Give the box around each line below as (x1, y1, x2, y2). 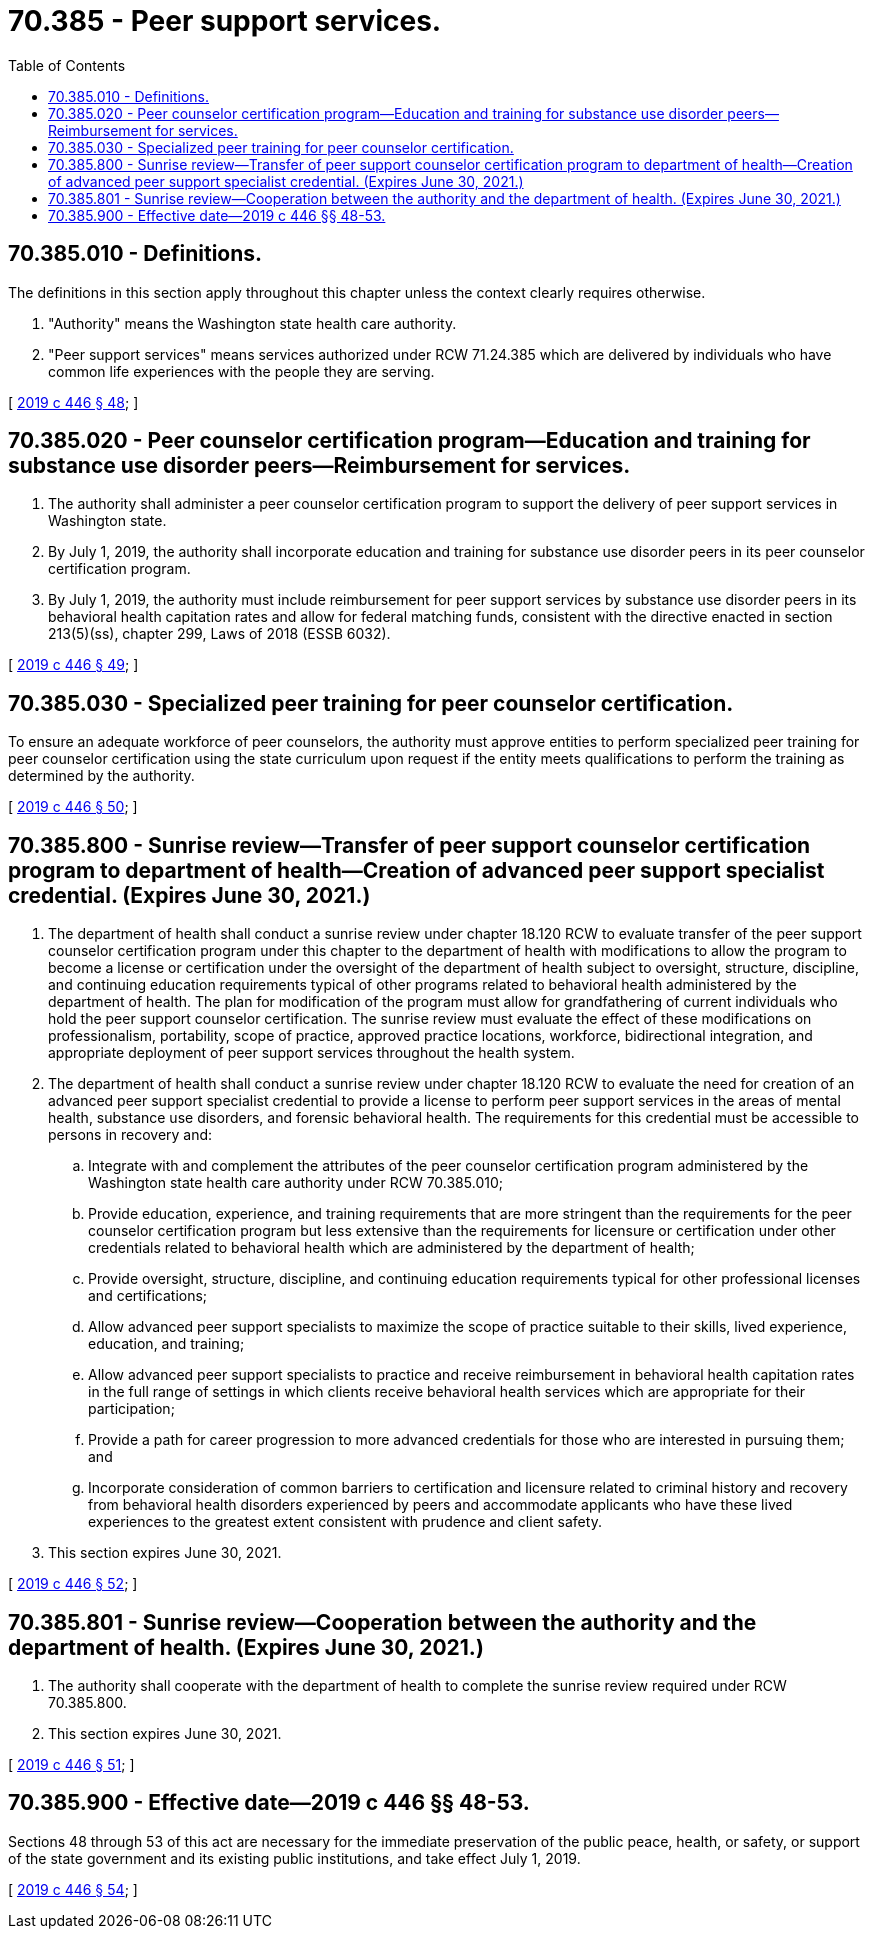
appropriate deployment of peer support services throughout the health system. (48, 1044, 575, 1062)
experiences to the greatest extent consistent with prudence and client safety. (88, 1513, 602, 1531)
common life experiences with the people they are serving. (48, 362, 435, 380)
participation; (88, 1400, 175, 1418)
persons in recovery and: (48, 1126, 213, 1144)
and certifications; (88, 1287, 208, 1305)
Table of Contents (8, 56, 126, 74)
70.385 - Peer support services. (8, 4, 442, 38)
